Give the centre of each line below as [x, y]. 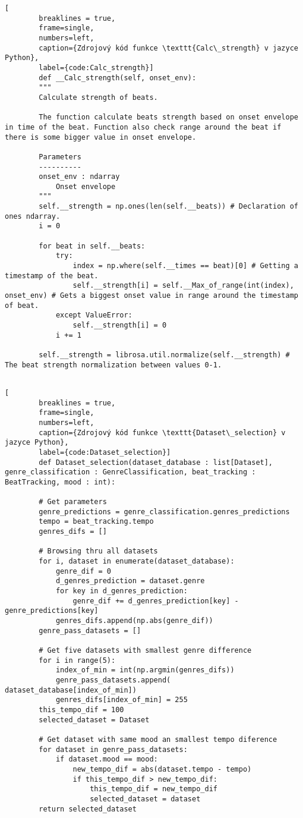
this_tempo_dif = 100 [81, 710]
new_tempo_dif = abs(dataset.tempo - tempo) [162, 769]
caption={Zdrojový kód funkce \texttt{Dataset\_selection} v [162, 432]
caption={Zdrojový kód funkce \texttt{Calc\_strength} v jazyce [168, 48]
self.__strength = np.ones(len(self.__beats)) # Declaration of [168, 207]
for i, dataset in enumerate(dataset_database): [137, 561]
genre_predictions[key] [52, 611]
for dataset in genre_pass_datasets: [113, 749]
